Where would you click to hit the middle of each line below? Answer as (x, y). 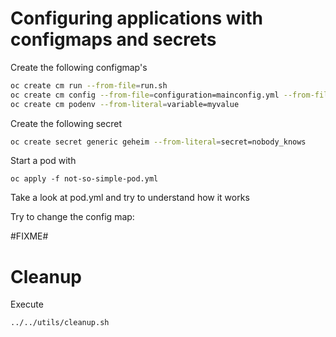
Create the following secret (66, 123)
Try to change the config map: (72, 217)
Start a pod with (43, 161)
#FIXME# (29, 236)
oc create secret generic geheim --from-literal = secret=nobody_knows (158, 142)
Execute (27, 304)
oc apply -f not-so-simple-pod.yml (84, 179)
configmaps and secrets (113, 39)
